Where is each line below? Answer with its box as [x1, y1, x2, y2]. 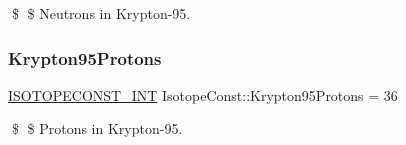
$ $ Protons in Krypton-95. [11, 118, 183, 139]
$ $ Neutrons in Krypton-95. [11, 3, 191, 23]
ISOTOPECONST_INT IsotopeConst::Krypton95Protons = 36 [8, 84, 398, 105]
